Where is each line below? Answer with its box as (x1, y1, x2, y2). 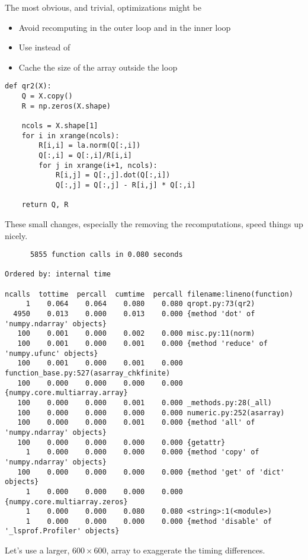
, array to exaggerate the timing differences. (106, 544, 265, 556)
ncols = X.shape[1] (21, 122, 98, 130)
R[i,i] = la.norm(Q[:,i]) (38, 141, 141, 150)
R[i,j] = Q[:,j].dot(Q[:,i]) (55, 171, 171, 180)
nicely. (5, 229, 28, 241)
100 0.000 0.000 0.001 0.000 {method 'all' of (17, 418, 255, 427)
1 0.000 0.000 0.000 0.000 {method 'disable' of (25, 517, 272, 526)
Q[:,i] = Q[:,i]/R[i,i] (38, 151, 132, 160)
